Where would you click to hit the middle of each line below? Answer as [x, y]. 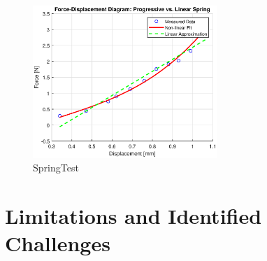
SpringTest [56, 168]
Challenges [58, 243]
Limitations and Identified [133, 216]
